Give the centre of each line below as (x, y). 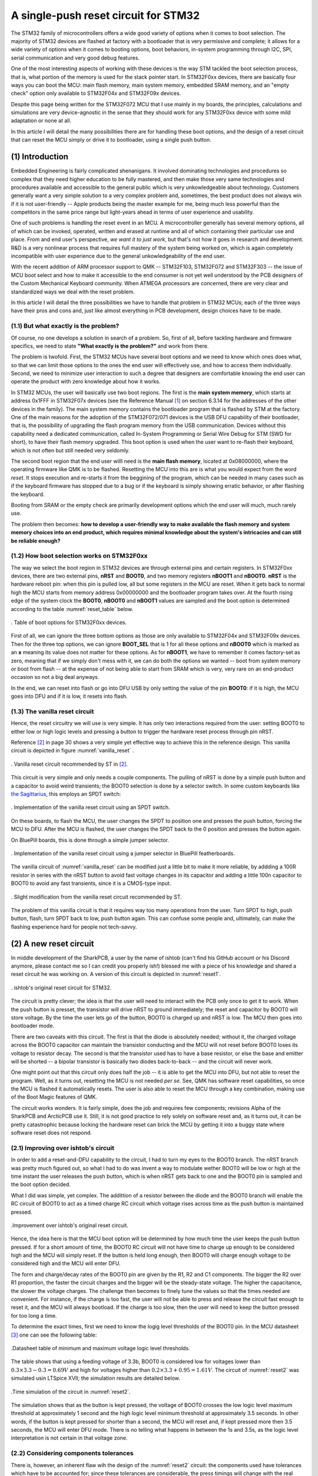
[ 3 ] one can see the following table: (54, 1335)
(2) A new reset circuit (52, 944)
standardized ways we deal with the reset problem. (73, 292)
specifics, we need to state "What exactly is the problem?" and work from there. (110, 346)
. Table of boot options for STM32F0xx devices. (69, 622)
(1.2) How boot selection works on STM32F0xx (79, 556)
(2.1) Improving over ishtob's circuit (63, 1148)
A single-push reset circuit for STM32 (105, 15)
